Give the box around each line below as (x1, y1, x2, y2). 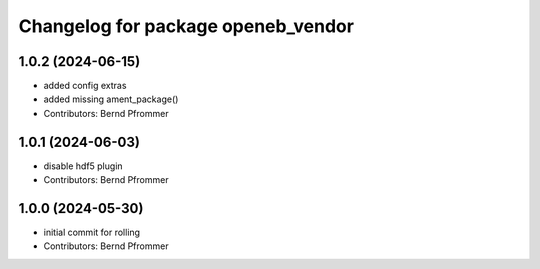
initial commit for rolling (43, 226, 140, 239)
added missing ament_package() (43, 93, 179, 105)
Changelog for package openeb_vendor (18, 15, 355, 37)
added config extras (43, 80, 127, 92)
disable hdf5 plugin (43, 160, 124, 172)
